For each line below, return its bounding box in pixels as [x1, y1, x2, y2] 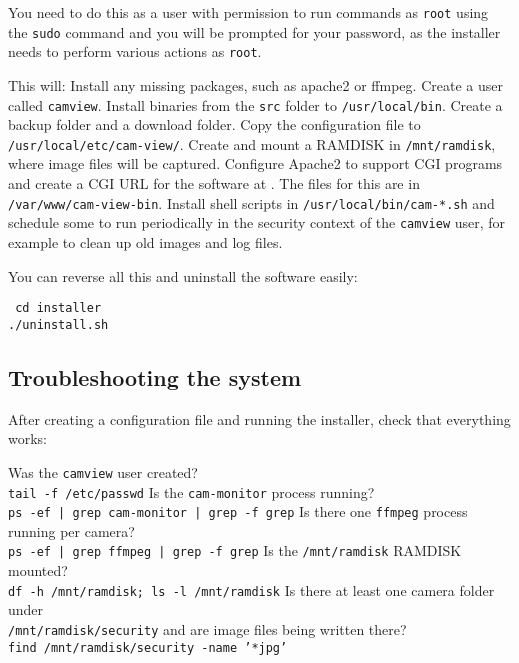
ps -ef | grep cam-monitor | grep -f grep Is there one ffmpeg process [8, 501, 468, 522]
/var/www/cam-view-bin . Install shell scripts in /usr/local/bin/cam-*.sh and [8, 192, 495, 213]
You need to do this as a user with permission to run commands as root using [8, 2, 489, 22]
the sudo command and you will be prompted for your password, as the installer [8, 21, 501, 42]
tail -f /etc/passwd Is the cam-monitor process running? [8, 481, 375, 502]
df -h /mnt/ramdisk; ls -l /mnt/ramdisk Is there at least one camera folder [8, 579, 495, 600]
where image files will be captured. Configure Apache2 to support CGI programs [8, 153, 503, 174]
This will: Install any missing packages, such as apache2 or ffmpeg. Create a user [8, 74, 503, 95]
